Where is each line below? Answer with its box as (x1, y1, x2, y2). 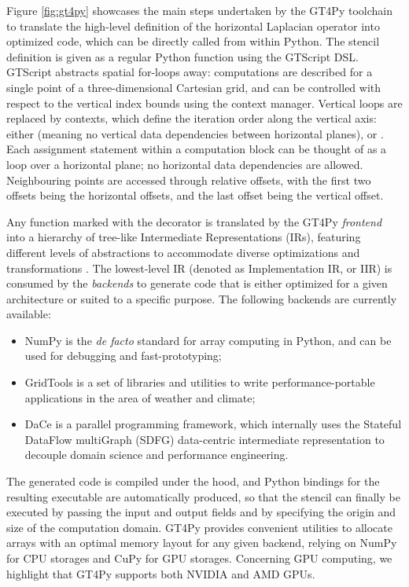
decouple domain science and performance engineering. (24, 446, 289, 463)
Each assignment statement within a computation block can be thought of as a (6, 141, 387, 157)
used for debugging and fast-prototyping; (24, 347, 222, 364)
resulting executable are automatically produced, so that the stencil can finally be (6, 488, 400, 504)
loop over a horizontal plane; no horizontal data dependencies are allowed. (6, 156, 363, 172)
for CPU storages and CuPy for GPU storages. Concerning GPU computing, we (6, 550, 392, 566)
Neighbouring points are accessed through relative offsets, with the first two (6, 171, 371, 188)
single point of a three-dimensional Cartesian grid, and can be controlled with (6, 79, 381, 95)
